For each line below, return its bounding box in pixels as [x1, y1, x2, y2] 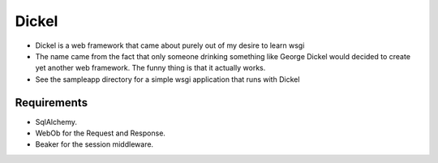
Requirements [15, 96, 88, 109]
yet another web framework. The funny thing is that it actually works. [35, 63, 266, 73]
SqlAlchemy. [35, 117, 77, 127]
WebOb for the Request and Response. [35, 128, 166, 138]
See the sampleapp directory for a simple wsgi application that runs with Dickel [35, 74, 300, 84]
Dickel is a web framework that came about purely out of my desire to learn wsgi [35, 41, 305, 50]
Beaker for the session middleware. [35, 139, 154, 149]
